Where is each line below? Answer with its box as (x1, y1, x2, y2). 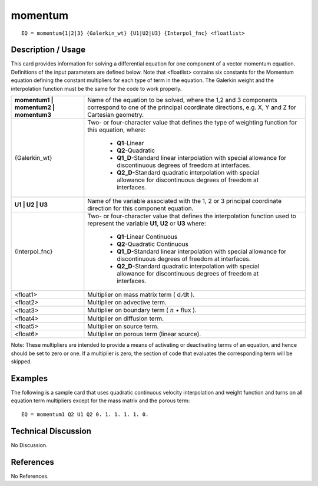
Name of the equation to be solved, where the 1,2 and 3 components (87, 96, 278, 104)
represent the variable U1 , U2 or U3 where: (87, 219, 206, 228)
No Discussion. (11, 441, 48, 448)
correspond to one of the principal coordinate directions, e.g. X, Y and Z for (87, 103, 297, 111)
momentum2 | (14, 103, 55, 111)
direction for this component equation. (87, 204, 194, 212)
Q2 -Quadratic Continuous (117, 240, 188, 248)
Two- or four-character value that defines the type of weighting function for (87, 119, 297, 127)
